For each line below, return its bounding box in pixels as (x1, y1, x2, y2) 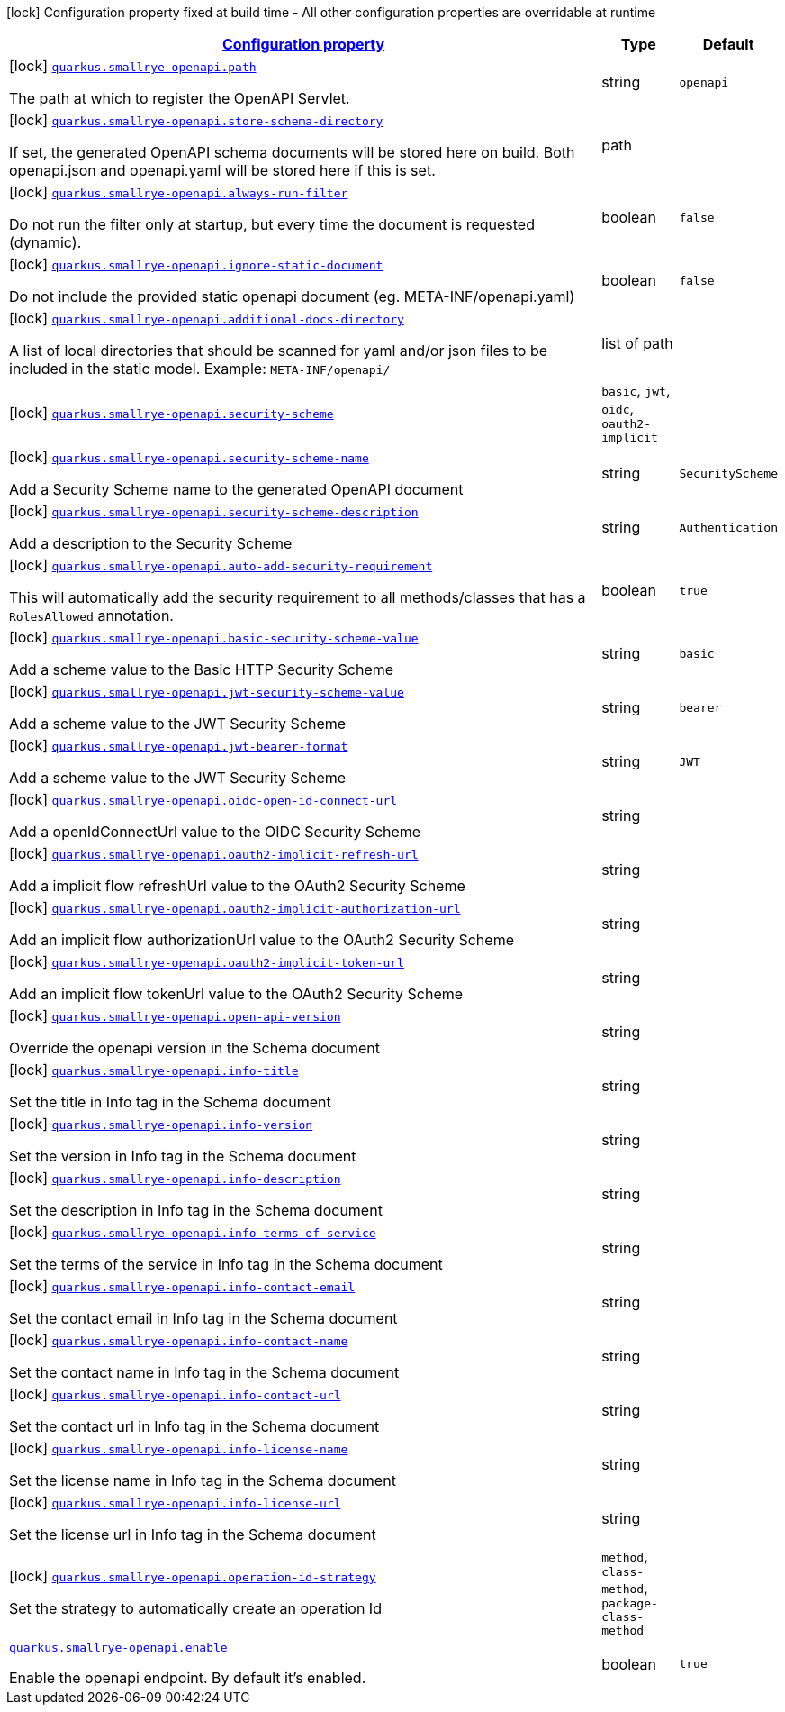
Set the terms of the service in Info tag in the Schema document (9, 1255, 443, 1273)
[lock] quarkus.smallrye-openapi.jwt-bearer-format (9, 736, 348, 754)
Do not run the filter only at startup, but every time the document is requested (9, 215, 535, 233)
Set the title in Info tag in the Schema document (9, 1093, 331, 1111)
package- (601, 1597, 658, 1610)
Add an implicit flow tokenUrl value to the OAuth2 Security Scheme (9, 985, 464, 1003)
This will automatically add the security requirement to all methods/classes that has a (9, 588, 586, 606)
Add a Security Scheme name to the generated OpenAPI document (9, 480, 464, 498)
